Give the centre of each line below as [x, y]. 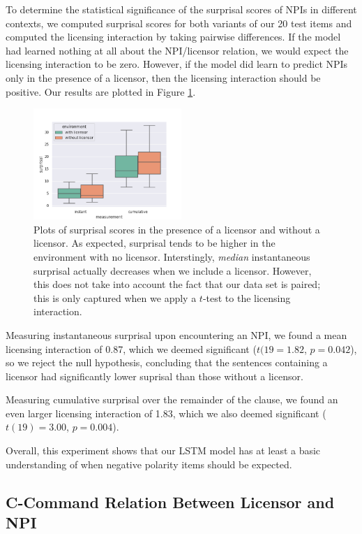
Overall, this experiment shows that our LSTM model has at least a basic [163, 450]
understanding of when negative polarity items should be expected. [149, 464]
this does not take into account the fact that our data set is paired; [177, 284]
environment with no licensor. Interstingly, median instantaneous [172, 256]
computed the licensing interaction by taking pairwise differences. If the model [173, 37]
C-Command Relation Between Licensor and [170, 501]
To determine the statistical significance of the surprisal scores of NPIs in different [181, 9]
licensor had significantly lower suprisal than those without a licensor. [154, 376]
